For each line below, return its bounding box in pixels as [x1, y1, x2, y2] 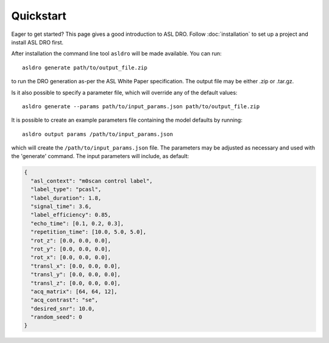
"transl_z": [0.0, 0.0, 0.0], [30, 280, 121, 286]
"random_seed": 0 [30, 314, 82, 320]
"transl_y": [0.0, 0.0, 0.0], [30, 271, 121, 278]
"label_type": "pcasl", [30, 186, 102, 193]
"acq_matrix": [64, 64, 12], [30, 288, 118, 295]
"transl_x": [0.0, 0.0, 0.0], [30, 262, 121, 269]
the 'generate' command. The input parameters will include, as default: [11, 153, 189, 160]
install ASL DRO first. [11, 38, 64, 46]
